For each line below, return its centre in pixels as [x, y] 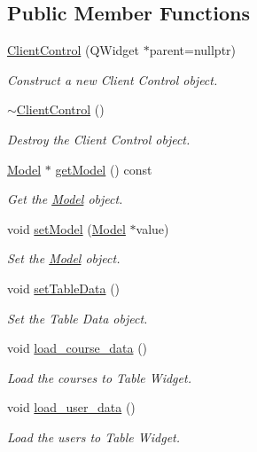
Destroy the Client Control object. [99, 139]
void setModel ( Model [66, 228]
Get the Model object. [65, 199]
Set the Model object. [64, 258]
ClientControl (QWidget [74, 50]
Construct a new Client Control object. [113, 79]
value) [152, 228]
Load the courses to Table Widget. [99, 377]
